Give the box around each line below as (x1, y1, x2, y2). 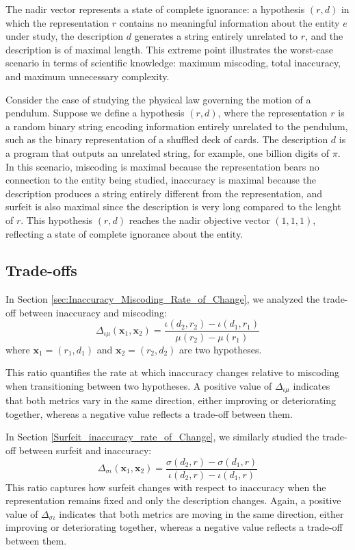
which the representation (5, 15, 109, 29)
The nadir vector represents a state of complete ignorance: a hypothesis (5, 2, 305, 16)
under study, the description (5, 29, 124, 43)
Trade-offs (5, 260, 77, 281)
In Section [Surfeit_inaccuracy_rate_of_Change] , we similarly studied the (5, 429, 319, 444)
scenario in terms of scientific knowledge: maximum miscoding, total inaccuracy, (5, 55, 341, 70)
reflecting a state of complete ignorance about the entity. (5, 226, 244, 240)
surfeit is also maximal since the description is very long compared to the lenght (5, 199, 341, 214)
